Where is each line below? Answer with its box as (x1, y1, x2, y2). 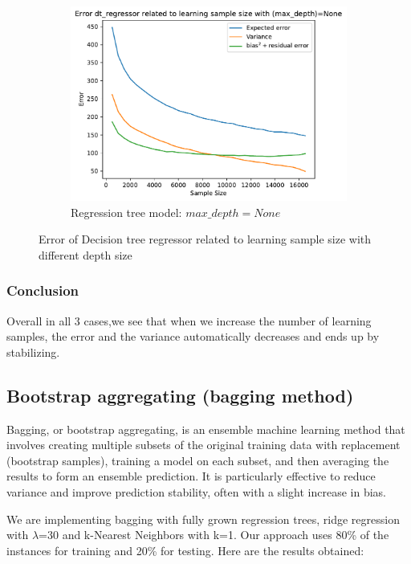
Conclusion (6, 280, 79, 300)
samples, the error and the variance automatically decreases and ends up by (6, 328, 380, 345)
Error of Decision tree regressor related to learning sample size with (39, 231, 372, 247)
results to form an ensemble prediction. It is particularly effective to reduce (6, 468, 376, 484)
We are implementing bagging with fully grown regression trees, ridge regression (6, 510, 400, 527)
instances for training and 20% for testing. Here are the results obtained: (6, 542, 364, 558)
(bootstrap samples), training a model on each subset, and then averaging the (6, 452, 389, 468)
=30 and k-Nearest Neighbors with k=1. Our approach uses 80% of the (39, 526, 389, 543)
